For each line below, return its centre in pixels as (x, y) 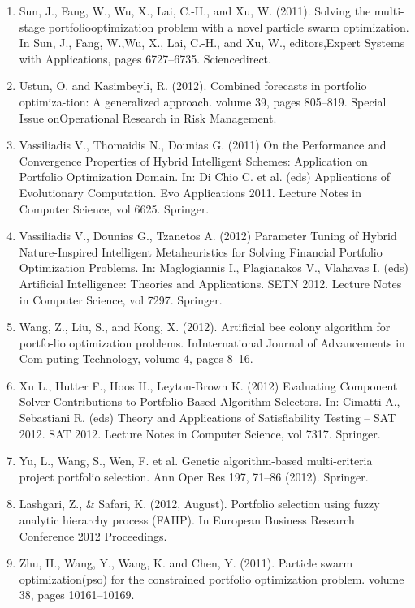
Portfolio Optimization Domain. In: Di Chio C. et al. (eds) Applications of (204, 177)
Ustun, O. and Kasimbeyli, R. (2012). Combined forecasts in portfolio (193, 86)
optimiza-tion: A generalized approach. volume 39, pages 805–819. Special (203, 101)
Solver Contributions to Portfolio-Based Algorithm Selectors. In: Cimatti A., (210, 401)
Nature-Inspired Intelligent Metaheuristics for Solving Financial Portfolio (201, 251)
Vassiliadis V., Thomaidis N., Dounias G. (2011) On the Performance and (203, 145)
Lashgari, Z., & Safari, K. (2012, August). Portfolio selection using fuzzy (199, 504)
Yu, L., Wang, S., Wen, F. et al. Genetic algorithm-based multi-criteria (196, 461)
